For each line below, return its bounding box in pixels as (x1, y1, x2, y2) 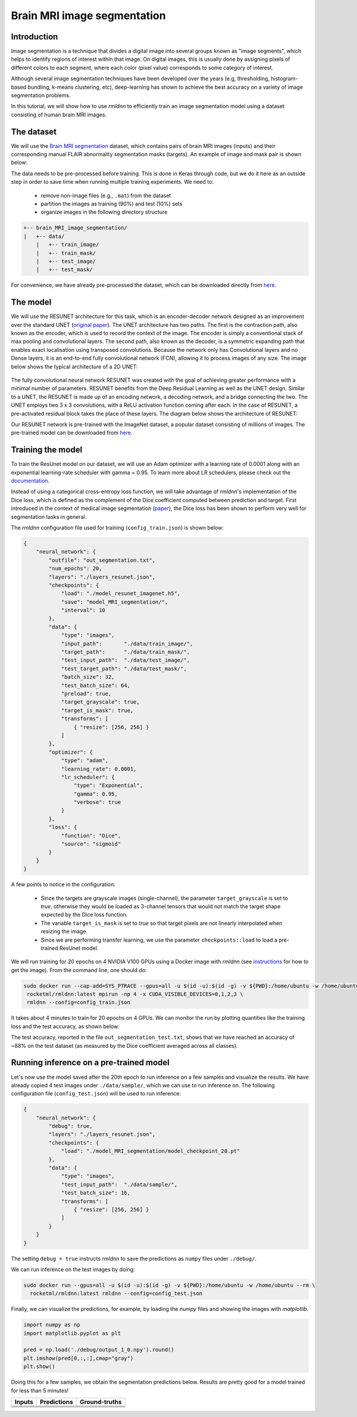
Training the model (11, 445, 83, 455)
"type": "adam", (61, 757, 109, 764)
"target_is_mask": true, (61, 707, 134, 714)
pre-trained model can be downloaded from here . (11, 429, 133, 437)
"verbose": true (73, 799, 121, 806)
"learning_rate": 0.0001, (61, 765, 137, 772)
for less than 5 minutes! (11, 1387, 69, 1394)
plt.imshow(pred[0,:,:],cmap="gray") (23, 1354, 134, 1362)
